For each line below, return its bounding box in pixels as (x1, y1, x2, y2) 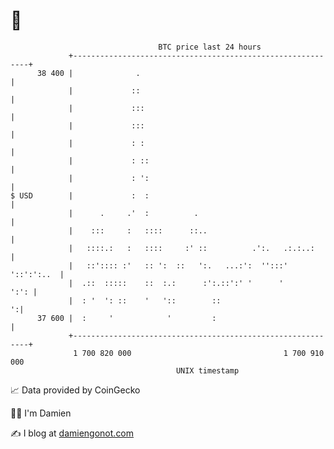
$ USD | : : (10, 190, 150, 201)
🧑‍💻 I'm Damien (10, 407, 72, 419)
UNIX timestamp (175, 365, 240, 376)
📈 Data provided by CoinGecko (10, 384, 141, 396)
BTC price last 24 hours (158, 42, 262, 52)
